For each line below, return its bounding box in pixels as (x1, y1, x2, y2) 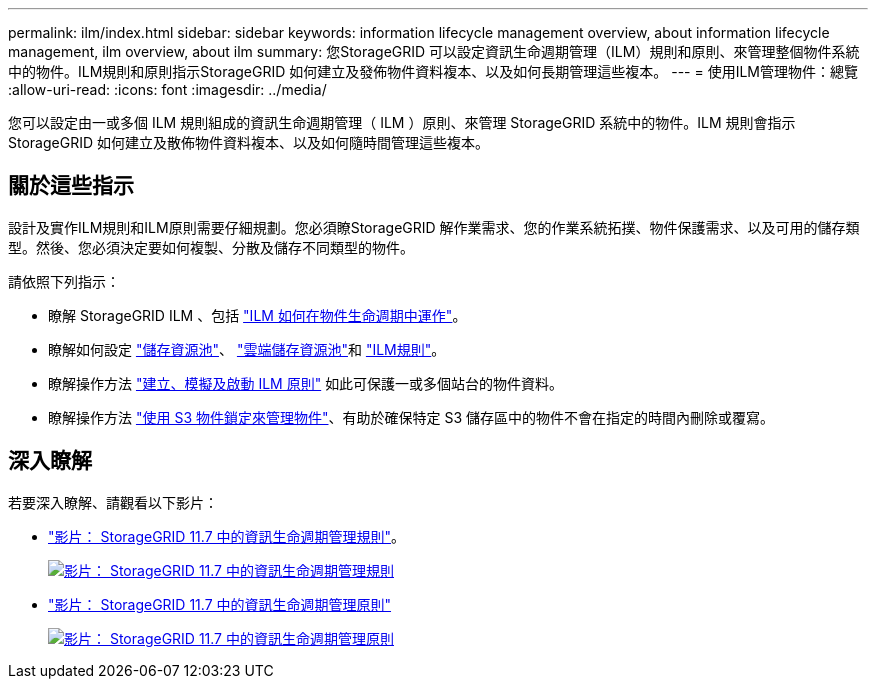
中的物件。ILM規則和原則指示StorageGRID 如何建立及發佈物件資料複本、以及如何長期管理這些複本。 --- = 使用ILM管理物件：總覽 (8, 63, 858, 80)
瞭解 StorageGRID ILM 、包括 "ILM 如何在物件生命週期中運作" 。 (48, 306, 467, 324)
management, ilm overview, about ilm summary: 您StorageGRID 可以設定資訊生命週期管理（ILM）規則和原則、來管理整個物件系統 (8, 43, 860, 60)
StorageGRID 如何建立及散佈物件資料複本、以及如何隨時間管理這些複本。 (8, 134, 489, 151)
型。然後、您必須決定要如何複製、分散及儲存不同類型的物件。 (8, 238, 414, 256)
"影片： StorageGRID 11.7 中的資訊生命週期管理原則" (48, 595, 392, 613)
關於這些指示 (8, 173, 134, 199)
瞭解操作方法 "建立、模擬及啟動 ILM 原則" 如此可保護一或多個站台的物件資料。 (48, 374, 564, 392)
